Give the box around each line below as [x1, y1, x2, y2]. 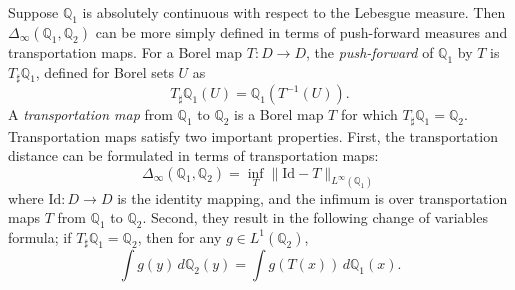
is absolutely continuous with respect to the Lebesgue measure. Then [82, 2, 506, 22]
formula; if [8, 226, 72, 247]
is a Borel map [234, 104, 324, 125]
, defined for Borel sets [35, 61, 174, 82]
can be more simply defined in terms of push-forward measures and [95, 21, 508, 42]
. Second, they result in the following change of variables [142, 207, 488, 228]
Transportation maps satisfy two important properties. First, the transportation [8, 125, 498, 146]
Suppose [8, 2, 59, 22]
